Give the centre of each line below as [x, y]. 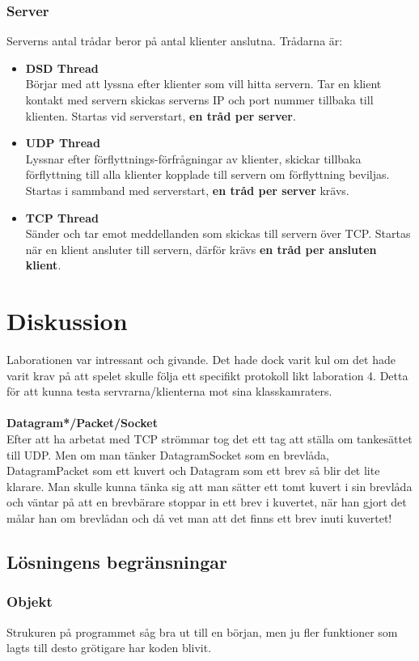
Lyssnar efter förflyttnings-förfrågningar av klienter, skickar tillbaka [193, 158]
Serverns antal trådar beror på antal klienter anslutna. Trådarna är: [175, 41]
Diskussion [67, 321]
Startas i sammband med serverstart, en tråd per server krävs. [187, 190]
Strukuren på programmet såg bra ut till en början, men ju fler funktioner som [202, 631]
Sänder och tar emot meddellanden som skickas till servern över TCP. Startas [218, 233]
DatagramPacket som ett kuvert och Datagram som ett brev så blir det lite [193, 470]
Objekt [30, 602]
